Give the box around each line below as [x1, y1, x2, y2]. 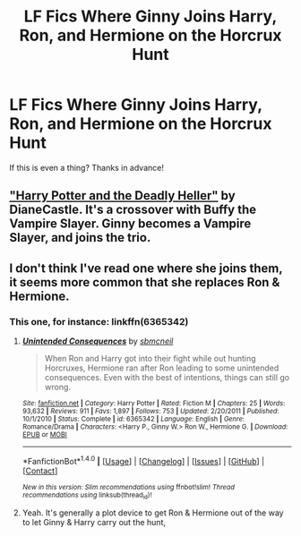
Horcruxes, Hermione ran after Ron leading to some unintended [44, 362, 279, 373]
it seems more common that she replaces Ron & [9, 275, 280, 290]
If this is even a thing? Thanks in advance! [9, 162, 164, 173]
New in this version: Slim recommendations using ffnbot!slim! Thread [21, 482, 236, 491]
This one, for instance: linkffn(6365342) [9, 315, 189, 328]
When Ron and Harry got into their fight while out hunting [44, 353, 257, 364]
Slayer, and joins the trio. [9, 230, 151, 245]
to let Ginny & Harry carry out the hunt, [21, 517, 166, 527]
